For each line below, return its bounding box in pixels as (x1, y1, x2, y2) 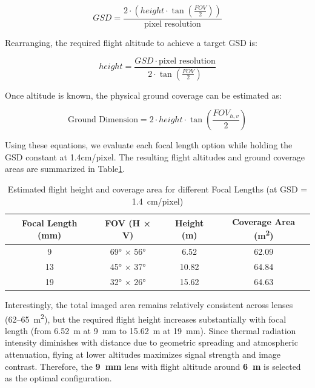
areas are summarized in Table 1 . (5, 162, 125, 175)
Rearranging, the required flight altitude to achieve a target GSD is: (5, 36, 257, 49)
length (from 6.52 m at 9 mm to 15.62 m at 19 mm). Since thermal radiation (5, 324, 296, 337)
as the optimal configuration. (5, 372, 112, 384)
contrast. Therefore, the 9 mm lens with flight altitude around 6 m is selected (5, 360, 301, 372)
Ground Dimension (68, 116, 138, 125)
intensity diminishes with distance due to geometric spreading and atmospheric (5, 336, 298, 349)
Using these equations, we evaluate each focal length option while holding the (5, 139, 293, 151)
